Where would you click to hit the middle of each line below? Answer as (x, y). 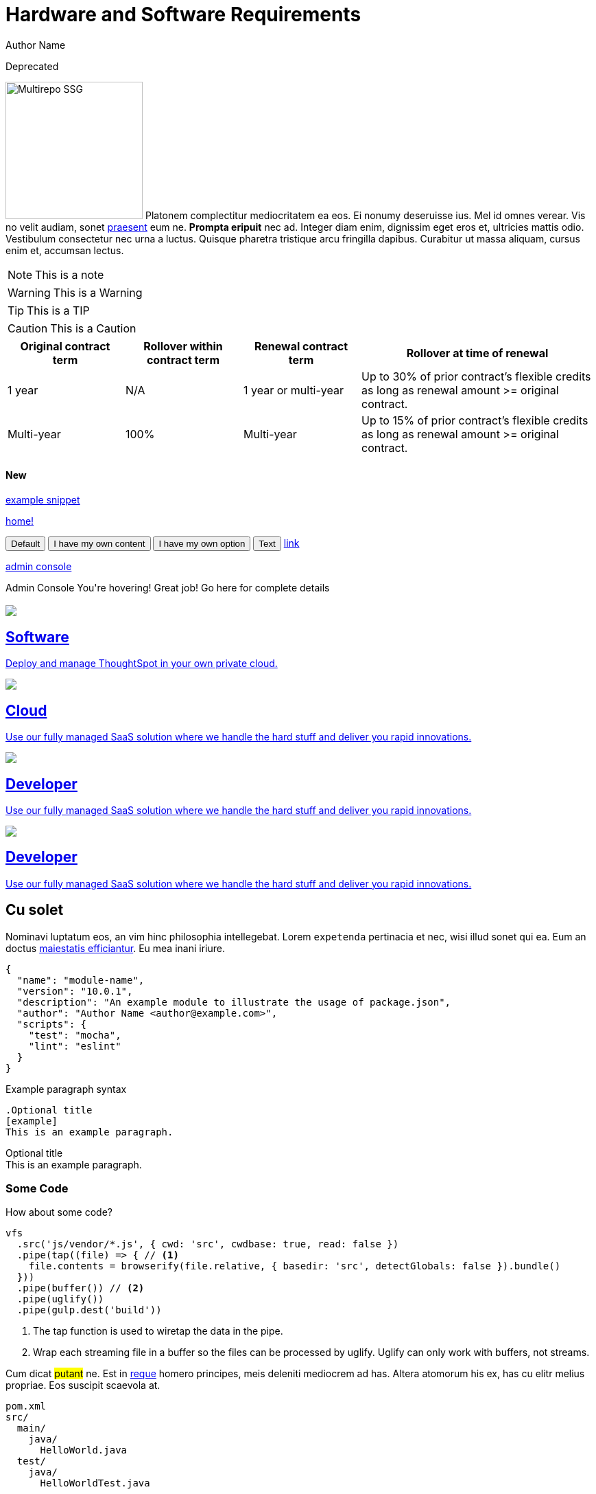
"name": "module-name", (81, 980)
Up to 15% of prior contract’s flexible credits (475, 420)
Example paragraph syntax (66, 1089)
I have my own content (99, 543)
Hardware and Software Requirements (183, 14)
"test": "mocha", (75, 1035)
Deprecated (32, 66)
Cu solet (35, 910)
